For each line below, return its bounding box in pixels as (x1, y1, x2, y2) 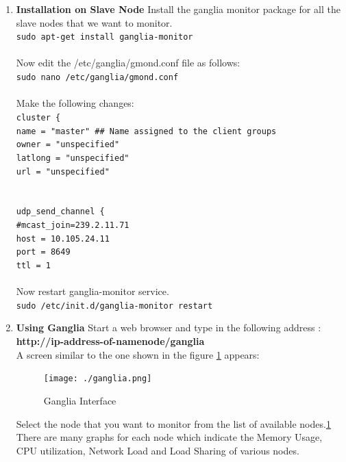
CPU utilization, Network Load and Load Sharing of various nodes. (16, 443, 299, 457)
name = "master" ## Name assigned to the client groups (16, 126, 277, 136)
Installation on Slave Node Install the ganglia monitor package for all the (16, 2, 341, 16)
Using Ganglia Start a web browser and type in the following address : (16, 320, 321, 335)
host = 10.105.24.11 (16, 233, 110, 244)
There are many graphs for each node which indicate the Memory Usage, (16, 430, 323, 444)
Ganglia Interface (43, 393, 116, 407)
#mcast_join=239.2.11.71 (16, 220, 129, 230)
